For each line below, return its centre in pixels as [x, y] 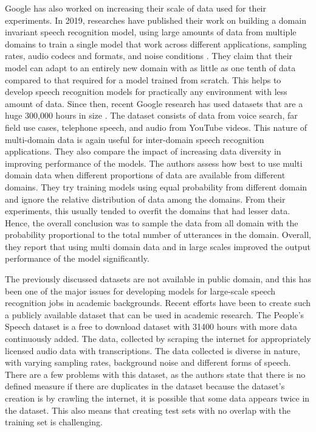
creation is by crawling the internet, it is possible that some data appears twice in [157, 398]
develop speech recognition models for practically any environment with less [146, 92]
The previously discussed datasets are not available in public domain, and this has [158, 279]
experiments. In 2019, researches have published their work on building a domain [156, 20]
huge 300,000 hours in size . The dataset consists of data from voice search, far [151, 115]
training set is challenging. [54, 422]
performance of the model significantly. [77, 258]
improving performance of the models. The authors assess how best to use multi [154, 163]
